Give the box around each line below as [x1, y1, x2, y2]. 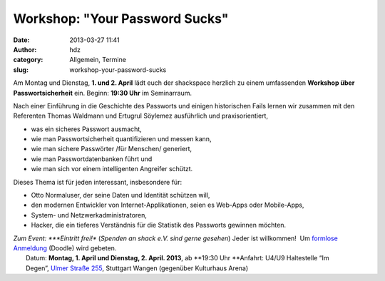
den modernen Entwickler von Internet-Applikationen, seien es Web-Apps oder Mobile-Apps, [31, 200, 304, 210]
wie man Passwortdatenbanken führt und [31, 154, 153, 163]
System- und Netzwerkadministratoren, [31, 210, 148, 219]
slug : [13, 65, 29, 74]
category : [13, 56, 43, 64]
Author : [13, 45, 37, 53]
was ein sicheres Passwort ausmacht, [31, 125, 142, 133]
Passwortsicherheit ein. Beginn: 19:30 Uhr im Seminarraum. [13, 88, 192, 97]
